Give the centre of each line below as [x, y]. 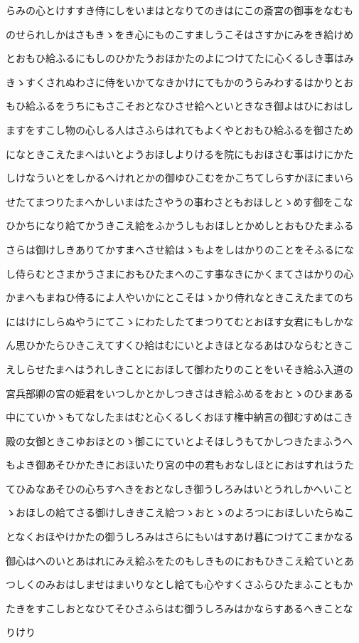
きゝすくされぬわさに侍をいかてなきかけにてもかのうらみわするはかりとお [180, 82]
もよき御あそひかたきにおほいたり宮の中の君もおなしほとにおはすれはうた [180, 465]
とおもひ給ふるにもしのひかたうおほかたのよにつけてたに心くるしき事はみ [180, 58]
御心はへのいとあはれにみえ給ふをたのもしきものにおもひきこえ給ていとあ [180, 560]
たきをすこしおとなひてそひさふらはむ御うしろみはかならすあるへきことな [179, 608]
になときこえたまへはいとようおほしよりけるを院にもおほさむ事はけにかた [180, 153]
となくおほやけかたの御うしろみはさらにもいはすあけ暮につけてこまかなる [180, 537]
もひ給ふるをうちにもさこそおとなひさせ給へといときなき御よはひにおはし [179, 106]
